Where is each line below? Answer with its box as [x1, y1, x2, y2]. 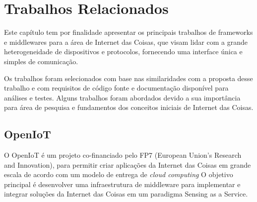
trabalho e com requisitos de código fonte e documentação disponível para [4, 83, 229, 93]
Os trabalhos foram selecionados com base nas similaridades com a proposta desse [4, 73, 253, 83]
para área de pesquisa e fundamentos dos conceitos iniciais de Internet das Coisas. [4, 102, 254, 112]
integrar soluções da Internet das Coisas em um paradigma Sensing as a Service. [4, 189, 248, 199]
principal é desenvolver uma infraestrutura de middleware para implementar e [4, 179, 241, 189]
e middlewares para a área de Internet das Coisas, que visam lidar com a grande [4, 36, 248, 47]
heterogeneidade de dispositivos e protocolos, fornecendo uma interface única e [4, 46, 243, 57]
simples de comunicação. [4, 56, 78, 66]
